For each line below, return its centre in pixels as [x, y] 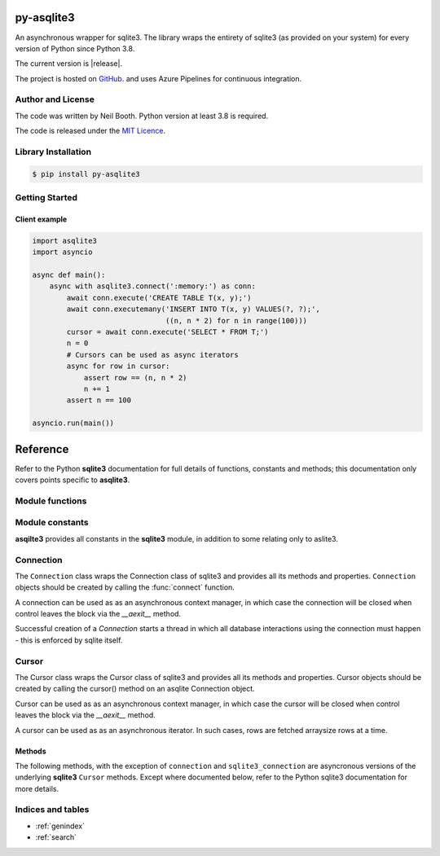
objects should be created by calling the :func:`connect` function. [125, 587]
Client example [41, 219]
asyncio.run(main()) [73, 423]
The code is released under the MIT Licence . [90, 131]
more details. [37, 788]
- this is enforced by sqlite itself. [69, 640]
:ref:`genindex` [60, 826]
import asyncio [62, 252]
